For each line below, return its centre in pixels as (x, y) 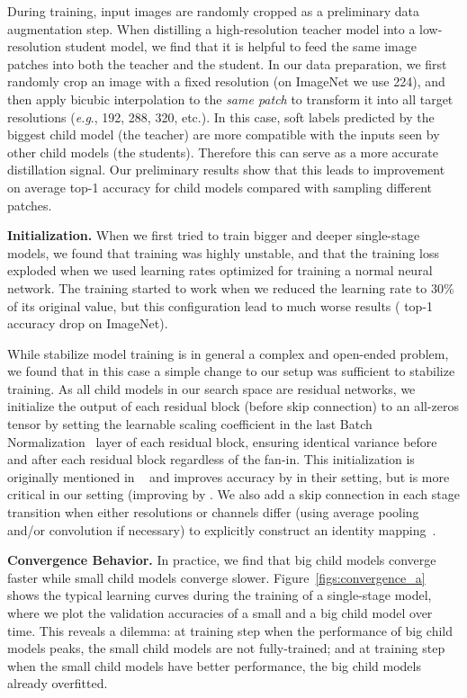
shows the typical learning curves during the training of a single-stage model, (220, 595)
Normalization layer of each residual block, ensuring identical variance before (222, 441)
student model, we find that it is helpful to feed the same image (241, 46)
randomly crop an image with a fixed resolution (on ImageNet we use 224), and (226, 81)
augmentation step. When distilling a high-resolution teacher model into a (211, 28)
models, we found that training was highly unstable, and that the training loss (224, 252)
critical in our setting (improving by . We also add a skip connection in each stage (233, 494)
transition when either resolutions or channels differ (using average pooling (213, 512)
